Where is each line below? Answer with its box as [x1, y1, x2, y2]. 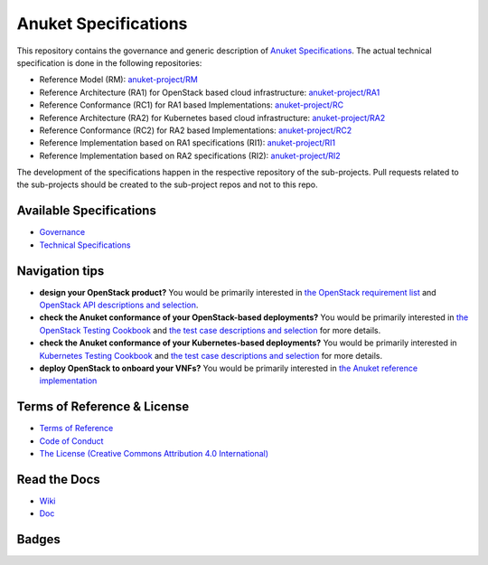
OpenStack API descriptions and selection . [39, 299, 199, 311]
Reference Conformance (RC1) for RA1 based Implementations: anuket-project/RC [39, 99, 343, 110]
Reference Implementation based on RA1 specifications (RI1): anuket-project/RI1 [39, 137, 336, 148]
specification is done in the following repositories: [16, 57, 202, 68]
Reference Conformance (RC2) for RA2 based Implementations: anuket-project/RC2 [39, 125, 352, 136]
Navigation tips [16, 263, 105, 278]
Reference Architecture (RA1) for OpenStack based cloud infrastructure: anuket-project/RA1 [39, 87, 380, 98]
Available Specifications [16, 203, 157, 219]
